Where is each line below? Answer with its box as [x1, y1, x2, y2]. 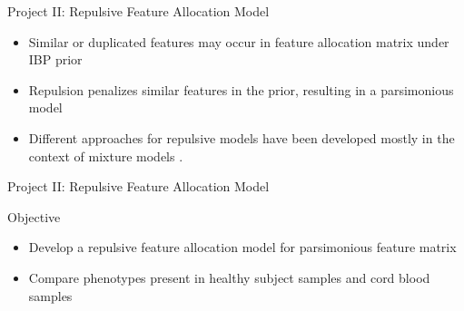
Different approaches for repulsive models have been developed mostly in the [28, 128, 455, 147]
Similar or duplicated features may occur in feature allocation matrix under [28, 32, 449, 51]
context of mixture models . [28, 146, 183, 165]
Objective [7, 207, 61, 226]
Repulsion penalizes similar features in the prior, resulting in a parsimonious [28, 80, 454, 99]
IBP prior [28, 50, 83, 69]
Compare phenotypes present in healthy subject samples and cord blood [28, 267, 430, 287]
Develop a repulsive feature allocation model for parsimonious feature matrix [28, 238, 457, 257]
